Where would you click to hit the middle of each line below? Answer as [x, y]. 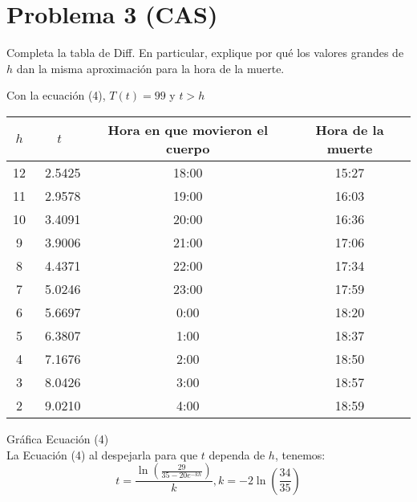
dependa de [237, 454]
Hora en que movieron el [188, 129]
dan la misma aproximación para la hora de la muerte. [150, 68]
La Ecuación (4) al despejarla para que [102, 454]
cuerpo [188, 148]
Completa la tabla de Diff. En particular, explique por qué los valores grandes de [205, 53]
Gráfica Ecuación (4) [58, 438]
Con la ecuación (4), [56, 95]
